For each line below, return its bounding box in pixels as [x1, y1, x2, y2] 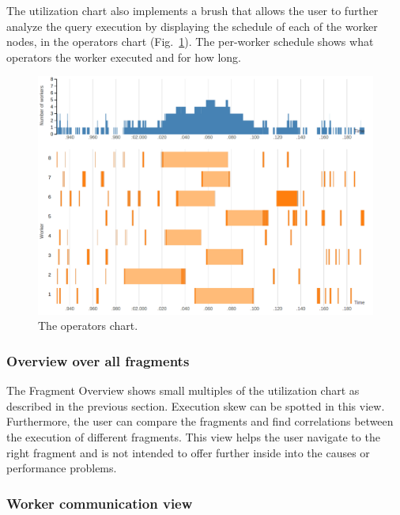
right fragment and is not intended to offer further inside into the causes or [6, 444, 370, 460]
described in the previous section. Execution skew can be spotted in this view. [6, 397, 385, 414]
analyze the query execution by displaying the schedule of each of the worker [6, 17, 378, 34]
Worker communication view [6, 493, 193, 513]
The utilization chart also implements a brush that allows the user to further [6, 2, 379, 18]
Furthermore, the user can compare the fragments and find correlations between [6, 413, 394, 430]
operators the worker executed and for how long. [6, 48, 241, 65]
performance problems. [6, 460, 117, 476]
